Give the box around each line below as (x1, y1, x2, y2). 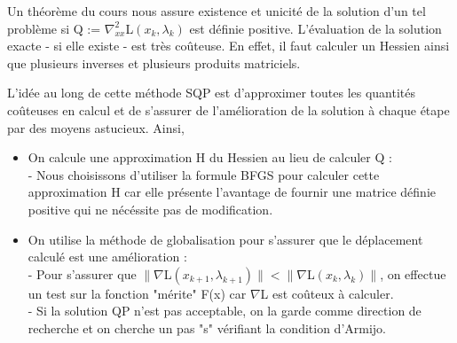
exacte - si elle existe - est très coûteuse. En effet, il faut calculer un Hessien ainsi (7, 36, 450, 55)
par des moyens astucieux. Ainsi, (7, 118, 185, 136)
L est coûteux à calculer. (260, 284, 394, 302)
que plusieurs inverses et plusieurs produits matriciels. (7, 53, 301, 72)
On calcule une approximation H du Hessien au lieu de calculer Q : (28, 148, 392, 167)
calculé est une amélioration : (28, 247, 187, 266)
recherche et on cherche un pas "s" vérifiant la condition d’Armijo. (28, 318, 386, 337)
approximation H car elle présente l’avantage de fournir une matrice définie (28, 183, 436, 201)
